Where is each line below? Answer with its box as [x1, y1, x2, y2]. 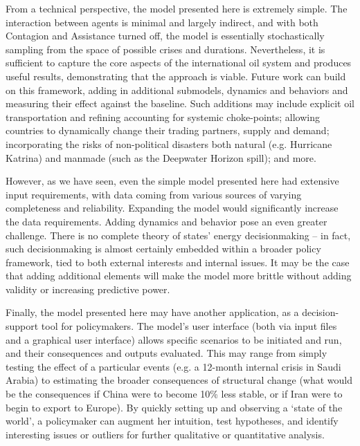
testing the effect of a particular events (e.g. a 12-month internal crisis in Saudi [6, 359, 341, 373]
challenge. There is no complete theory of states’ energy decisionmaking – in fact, [6, 227, 351, 242]
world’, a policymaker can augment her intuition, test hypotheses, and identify [6, 414, 339, 428]
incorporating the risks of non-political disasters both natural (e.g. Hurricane [6, 136, 332, 151]
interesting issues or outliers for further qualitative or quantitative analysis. [6, 427, 325, 441]
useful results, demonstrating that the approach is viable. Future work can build [6, 68, 346, 83]
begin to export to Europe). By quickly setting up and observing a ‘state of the [6, 400, 343, 414]
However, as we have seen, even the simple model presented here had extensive [6, 174, 339, 188]
